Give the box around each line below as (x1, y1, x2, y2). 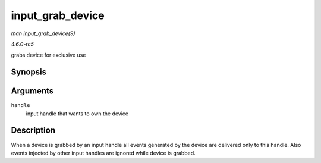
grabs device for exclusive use (11, 51, 86, 59)
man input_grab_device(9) (11, 30, 75, 37)
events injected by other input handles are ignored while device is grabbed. (11, 149, 196, 156)
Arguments (11, 86, 54, 96)
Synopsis (11, 67, 47, 77)
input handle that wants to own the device (26, 110, 129, 117)
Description (11, 126, 56, 136)
